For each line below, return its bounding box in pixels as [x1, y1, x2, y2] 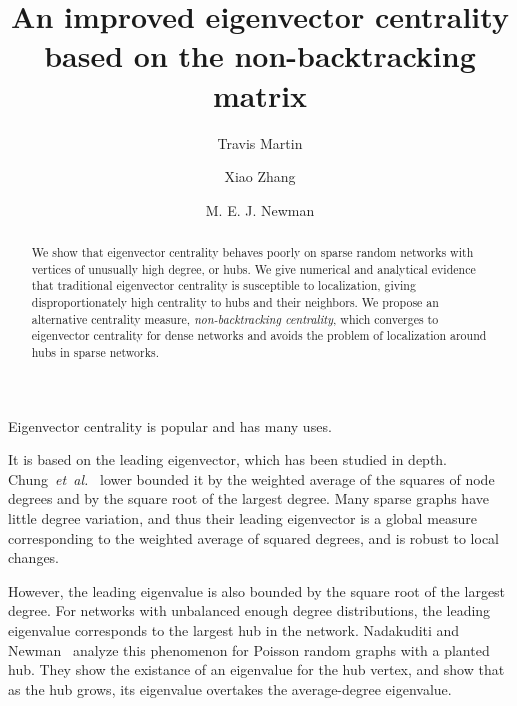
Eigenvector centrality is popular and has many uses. [8, 415, 332, 436]
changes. [8, 547, 60, 568]
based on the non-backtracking [44, 35, 476, 76]
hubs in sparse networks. [31, 344, 159, 361]
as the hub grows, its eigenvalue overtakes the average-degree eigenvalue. [8, 678, 452, 699]
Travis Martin [217, 132, 303, 153]
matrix [212, 74, 308, 115]
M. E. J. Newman [205, 199, 315, 220]
